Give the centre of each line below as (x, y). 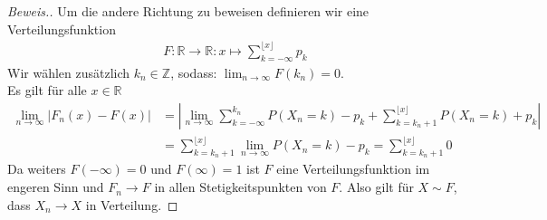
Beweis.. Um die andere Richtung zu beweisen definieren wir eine (188, 11)
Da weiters (37, 169)
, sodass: (194, 72)
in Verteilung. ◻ (132, 204)
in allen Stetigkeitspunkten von (240, 187)
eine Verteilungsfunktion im (353, 169)
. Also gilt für (376, 187)
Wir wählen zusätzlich (69, 72)
